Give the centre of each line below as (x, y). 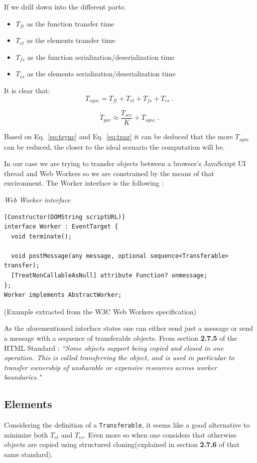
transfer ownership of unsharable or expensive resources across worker (111, 367)
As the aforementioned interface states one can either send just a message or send (129, 328)
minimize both (26, 434)
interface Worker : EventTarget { (61, 227)
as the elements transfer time (71, 40)
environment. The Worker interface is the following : (84, 183)
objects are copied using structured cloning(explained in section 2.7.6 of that (122, 444)
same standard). (29, 454)
